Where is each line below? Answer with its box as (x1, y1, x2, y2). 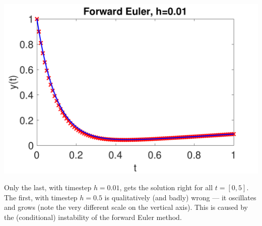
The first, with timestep (4, 192, 78, 202)
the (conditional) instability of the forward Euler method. (4, 212, 182, 222)
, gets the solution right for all (119, 182, 213, 193)
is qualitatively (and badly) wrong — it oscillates (104, 192, 256, 202)
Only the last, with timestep (4, 182, 92, 193)
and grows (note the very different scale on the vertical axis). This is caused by (4, 202, 248, 212)
